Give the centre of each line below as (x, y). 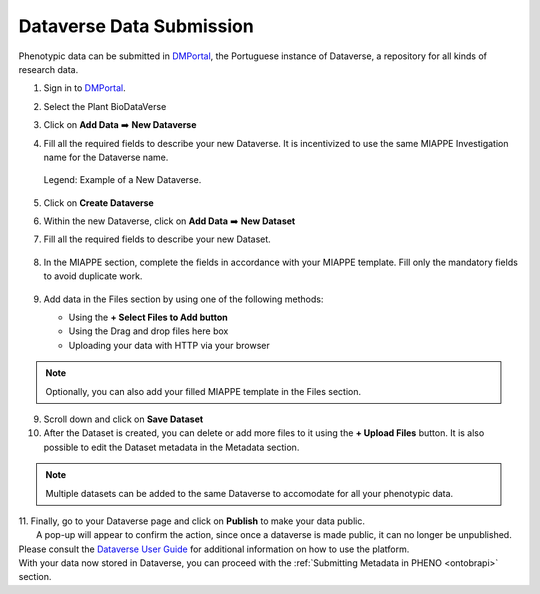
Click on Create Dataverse (98, 202)
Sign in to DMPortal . (84, 88)
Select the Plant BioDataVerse (105, 106)
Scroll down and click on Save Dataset (123, 419)
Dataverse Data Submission (136, 26)
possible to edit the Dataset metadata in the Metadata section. (171, 447)
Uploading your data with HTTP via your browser (169, 345)
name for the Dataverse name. (106, 157)
